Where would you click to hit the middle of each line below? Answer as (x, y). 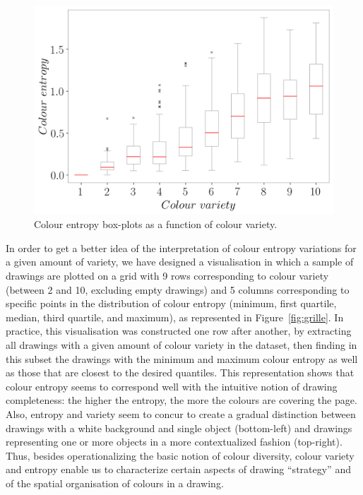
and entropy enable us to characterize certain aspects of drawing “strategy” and (178, 469)
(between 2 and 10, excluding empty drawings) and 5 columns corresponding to (178, 289)
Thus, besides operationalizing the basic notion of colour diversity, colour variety (180, 455)
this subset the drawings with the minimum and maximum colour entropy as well (182, 358)
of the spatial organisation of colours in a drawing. (115, 483)
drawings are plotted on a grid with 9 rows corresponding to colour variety (167, 276)
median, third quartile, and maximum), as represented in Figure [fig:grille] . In (175, 317)
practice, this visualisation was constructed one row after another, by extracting (179, 331)
